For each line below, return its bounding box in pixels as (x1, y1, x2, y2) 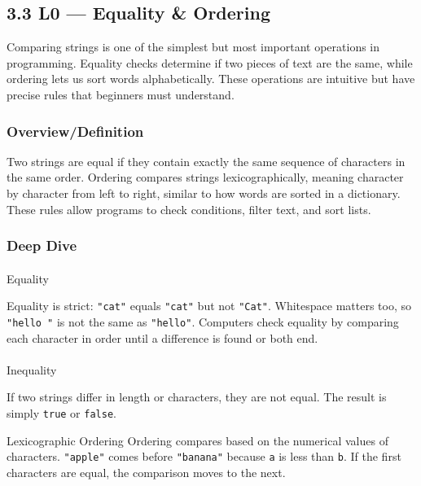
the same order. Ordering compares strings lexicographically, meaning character (7, 169, 404, 186)
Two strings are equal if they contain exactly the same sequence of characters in (7, 152, 406, 169)
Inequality (7, 361, 57, 378)
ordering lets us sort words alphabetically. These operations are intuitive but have (7, 70, 415, 87)
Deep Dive (7, 235, 77, 256)
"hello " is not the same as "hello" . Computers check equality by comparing (7, 313, 399, 330)
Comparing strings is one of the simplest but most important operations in (7, 38, 380, 55)
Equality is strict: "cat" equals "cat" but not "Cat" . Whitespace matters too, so (7, 297, 412, 314)
